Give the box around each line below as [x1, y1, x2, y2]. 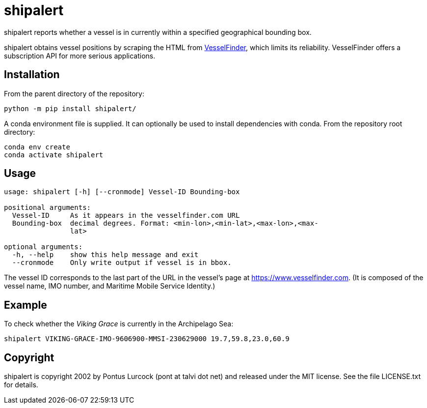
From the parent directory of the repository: [4, 89, 144, 98]
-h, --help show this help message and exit [12, 251, 199, 259]
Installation [4, 68, 60, 81]
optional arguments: [4, 243, 83, 251]
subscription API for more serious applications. [4, 51, 156, 60]
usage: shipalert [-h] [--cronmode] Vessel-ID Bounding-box [4, 188, 240, 196]
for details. [4, 380, 38, 389]
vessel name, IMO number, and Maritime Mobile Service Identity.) [4, 282, 215, 291]
